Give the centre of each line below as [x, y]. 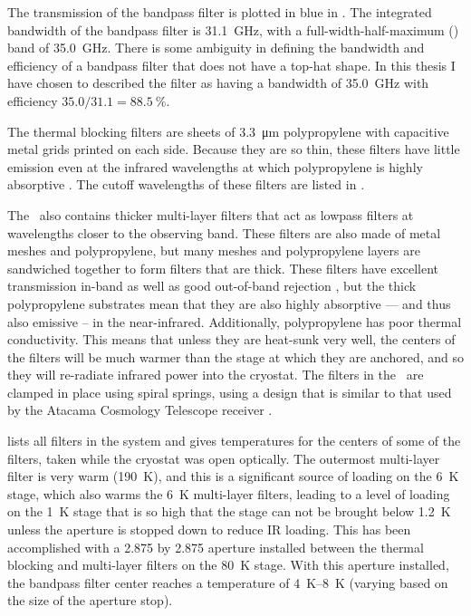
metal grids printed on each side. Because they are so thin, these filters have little [234, 149]
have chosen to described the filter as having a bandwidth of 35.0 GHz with [218, 83]
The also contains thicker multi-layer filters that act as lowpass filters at [211, 214]
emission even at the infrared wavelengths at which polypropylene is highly [215, 166]
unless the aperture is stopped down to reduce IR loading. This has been [209, 529]
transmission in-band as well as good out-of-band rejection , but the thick [212, 286]
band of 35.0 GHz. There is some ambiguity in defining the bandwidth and [216, 48]
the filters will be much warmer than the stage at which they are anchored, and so [235, 356]
